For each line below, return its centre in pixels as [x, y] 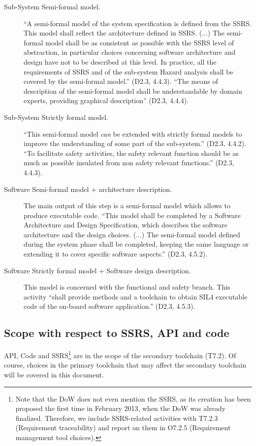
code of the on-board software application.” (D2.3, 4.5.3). [110, 306]
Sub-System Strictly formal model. [56, 117]
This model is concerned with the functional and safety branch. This [127, 287]
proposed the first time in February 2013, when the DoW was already [121, 408]
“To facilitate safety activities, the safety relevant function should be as [131, 153]
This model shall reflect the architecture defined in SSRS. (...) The [124, 33]
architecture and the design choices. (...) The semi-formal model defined [132, 234]
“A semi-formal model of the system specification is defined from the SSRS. [138, 23]
